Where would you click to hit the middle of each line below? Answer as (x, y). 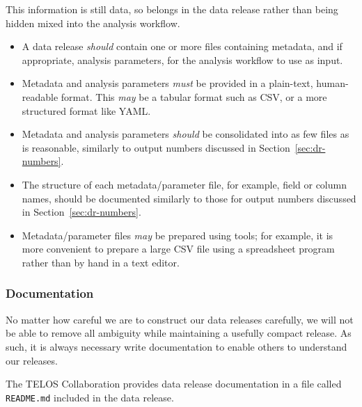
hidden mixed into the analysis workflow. (93, 23)
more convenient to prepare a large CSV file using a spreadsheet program (178, 249)
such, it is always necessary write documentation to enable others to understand (176, 346)
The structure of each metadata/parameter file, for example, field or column (184, 184)
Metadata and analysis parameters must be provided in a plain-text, (167, 83)
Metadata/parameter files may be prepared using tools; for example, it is (178, 235)
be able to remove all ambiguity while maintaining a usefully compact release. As (179, 333)
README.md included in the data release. (90, 397)
